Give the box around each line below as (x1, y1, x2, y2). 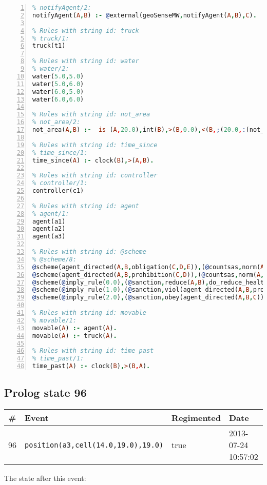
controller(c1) (32, 187, 84, 194)
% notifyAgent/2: (32, 4, 91, 11)
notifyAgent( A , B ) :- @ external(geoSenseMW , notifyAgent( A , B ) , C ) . (32, 11, 257, 19)
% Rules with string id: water (32, 57, 139, 65)
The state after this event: (4, 473, 86, 483)
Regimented (171, 412, 221, 424)
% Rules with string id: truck (32, 27, 139, 34)
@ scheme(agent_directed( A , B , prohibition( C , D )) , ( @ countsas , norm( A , (32, 271, 264, 278)
